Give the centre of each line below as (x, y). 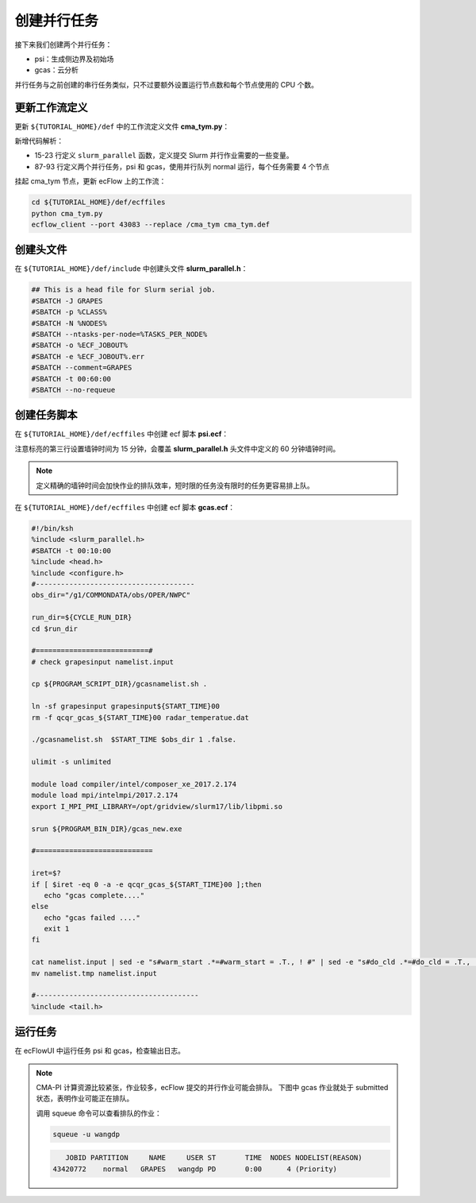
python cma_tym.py (67, 213)
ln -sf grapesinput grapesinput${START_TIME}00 (125, 706)
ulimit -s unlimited (71, 762)
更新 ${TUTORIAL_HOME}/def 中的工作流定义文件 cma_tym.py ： (122, 126)
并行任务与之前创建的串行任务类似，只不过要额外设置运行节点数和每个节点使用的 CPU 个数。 (167, 84)
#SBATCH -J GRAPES (67, 301)
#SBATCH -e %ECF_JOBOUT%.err (88, 356)
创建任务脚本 (46, 415)
